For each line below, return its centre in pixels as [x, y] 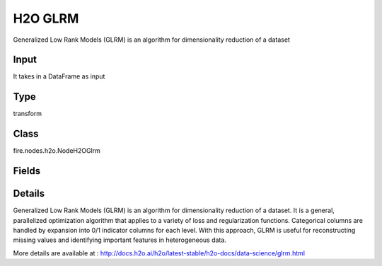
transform [28, 114]
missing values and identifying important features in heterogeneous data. [120, 240]
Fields [27, 171]
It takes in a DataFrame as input [59, 76]
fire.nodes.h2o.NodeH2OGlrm [57, 151]
